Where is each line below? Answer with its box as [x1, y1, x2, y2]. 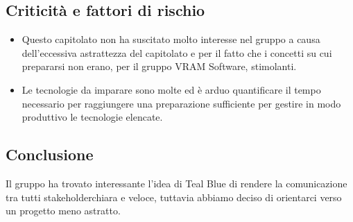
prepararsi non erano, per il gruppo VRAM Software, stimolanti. [21, 59, 297, 74]
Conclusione [6, 144, 94, 165]
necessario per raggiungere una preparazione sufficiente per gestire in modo [21, 96, 341, 110]
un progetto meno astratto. [6, 203, 121, 218]
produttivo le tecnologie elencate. [21, 110, 163, 124]
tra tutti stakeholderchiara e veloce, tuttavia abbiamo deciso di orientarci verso [6, 189, 342, 204]
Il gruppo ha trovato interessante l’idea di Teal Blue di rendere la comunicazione [6, 176, 347, 190]
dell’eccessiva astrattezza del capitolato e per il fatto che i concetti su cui [21, 45, 332, 60]
